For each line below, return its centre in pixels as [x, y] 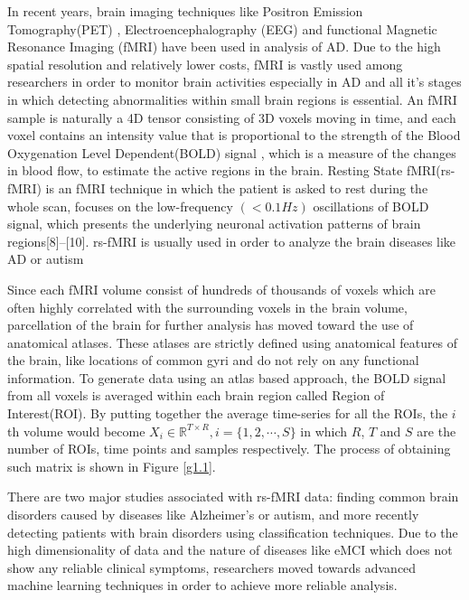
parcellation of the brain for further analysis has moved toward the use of [211, 325]
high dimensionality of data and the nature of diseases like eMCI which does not [230, 550]
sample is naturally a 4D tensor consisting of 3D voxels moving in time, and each [232, 117]
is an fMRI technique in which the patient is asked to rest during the [237, 187]
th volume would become [76, 431]
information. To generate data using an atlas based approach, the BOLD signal [227, 377]
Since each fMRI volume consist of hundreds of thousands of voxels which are [221, 289]
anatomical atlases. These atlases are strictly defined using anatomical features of [233, 342]
